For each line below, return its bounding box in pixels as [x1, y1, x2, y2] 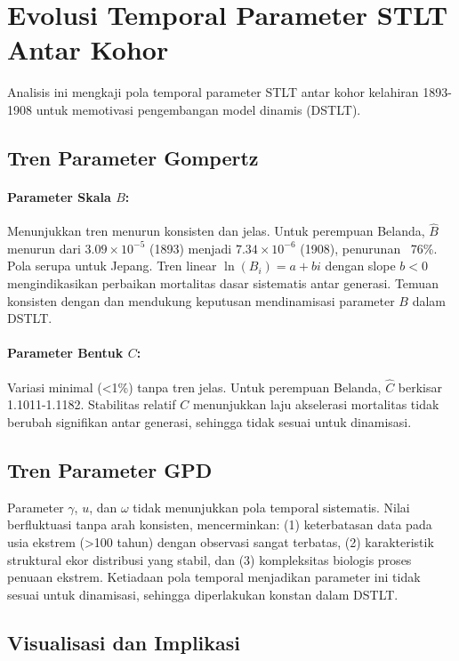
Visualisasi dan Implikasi [7, 628, 241, 656]
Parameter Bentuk [7, 343, 124, 362]
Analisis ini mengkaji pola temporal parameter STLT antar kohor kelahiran [7, 83, 419, 101]
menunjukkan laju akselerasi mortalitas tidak [192, 395, 439, 414]
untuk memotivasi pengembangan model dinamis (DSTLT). [36, 100, 361, 118]
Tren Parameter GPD [7, 456, 213, 484]
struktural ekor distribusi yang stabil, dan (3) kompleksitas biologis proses [7, 550, 412, 568]
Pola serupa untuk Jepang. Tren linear [7, 256, 217, 275]
